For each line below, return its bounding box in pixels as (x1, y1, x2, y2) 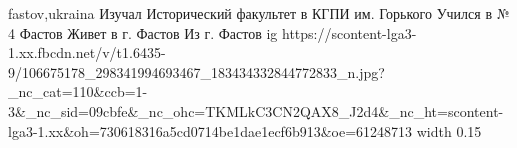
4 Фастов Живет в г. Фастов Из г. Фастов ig (8, 22, 278, 43)
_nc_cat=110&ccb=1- (8, 81, 148, 102)
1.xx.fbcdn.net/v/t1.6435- (8, 42, 166, 63)
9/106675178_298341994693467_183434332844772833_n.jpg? (8, 61, 385, 82)
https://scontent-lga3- (282, 22, 417, 43)
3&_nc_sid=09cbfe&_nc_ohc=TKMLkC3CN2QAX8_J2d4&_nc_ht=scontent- (8, 100, 504, 121)
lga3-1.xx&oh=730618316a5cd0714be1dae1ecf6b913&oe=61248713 (8, 120, 413, 141)
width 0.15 (416, 120, 482, 141)
